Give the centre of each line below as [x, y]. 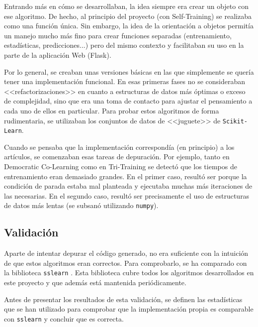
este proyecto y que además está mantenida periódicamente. [95, 282]
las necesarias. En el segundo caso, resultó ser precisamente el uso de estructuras [127, 195]
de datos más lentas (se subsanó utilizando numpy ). [81, 205]
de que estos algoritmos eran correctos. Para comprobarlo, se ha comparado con [126, 263]
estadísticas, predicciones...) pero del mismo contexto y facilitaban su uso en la [124, 45]
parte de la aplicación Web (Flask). [58, 54]
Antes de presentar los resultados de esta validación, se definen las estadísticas [123, 299]
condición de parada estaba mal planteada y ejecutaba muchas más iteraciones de [128, 186]
